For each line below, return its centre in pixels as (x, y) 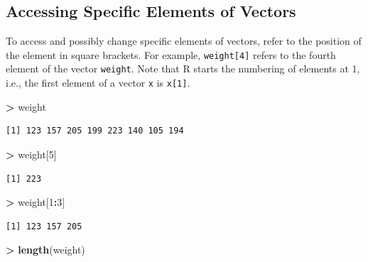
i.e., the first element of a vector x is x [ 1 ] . (98, 83)
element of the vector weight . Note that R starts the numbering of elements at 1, (183, 69)
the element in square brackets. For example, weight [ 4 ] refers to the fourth (171, 54)
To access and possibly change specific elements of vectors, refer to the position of (184, 41)
